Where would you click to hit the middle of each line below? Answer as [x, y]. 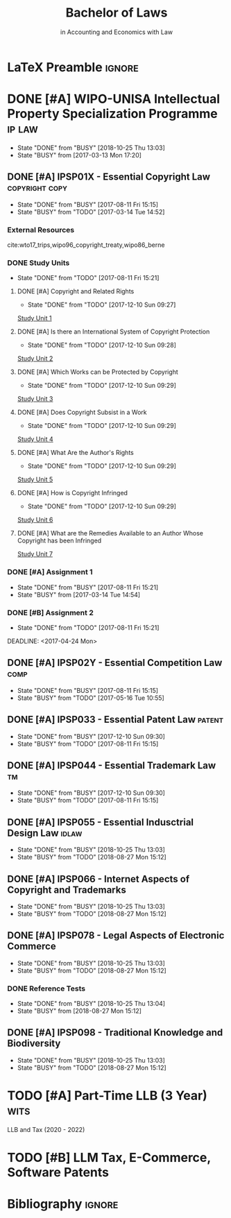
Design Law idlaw [45, 833]
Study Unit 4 [35, 439]
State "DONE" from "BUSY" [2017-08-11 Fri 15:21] [88, 587]
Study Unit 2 [35, 359]
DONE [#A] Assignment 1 [50, 572]
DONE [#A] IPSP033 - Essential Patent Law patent [115, 720]
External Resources [41, 230]
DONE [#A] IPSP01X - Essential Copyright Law [109, 177]
